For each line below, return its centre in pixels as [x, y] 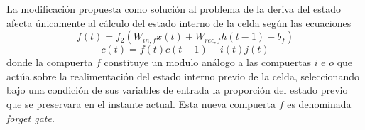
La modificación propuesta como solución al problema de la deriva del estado [174, 9]
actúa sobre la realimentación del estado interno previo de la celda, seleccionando [183, 76]
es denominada [319, 103]
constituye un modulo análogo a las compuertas [208, 62]
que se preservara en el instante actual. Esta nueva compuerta [141, 103]
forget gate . [31, 118]
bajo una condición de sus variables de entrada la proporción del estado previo [177, 90]
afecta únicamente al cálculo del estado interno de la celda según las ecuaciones [179, 22]
